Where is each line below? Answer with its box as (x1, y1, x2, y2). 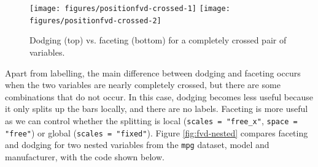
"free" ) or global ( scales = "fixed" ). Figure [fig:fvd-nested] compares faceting (5, 126, 308, 139)
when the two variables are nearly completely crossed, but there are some (5, 78, 281, 91)
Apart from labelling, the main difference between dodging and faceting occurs (5, 66, 301, 79)
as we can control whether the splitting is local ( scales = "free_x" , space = (5, 114, 298, 127)
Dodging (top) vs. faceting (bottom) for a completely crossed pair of (29, 34, 287, 46)
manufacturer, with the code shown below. (5, 150, 165, 163)
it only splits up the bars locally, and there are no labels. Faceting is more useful (5, 102, 308, 115)
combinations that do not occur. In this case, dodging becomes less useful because (5, 90, 313, 103)
